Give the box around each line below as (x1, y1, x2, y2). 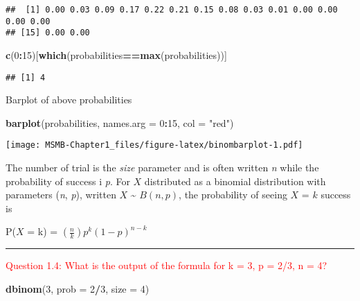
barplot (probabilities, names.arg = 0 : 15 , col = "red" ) (6, 115, 234, 130)
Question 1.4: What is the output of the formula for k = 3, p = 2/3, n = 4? (6, 258, 327, 273)
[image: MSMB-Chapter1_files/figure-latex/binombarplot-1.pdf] (6, 140, 303, 150)
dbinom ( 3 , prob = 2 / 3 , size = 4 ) (6, 282, 150, 296)
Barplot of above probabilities (6, 92, 132, 107)
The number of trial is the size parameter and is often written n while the (6, 160, 319, 175)
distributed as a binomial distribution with (144, 173, 326, 188)
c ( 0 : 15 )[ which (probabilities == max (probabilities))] (6, 47, 227, 62)
